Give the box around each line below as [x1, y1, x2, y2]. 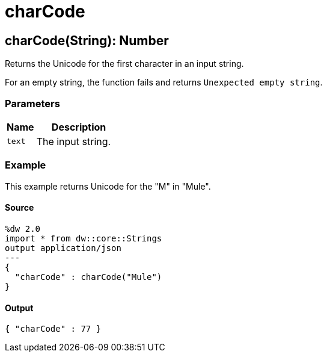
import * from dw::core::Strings [5, 233, 162, 243]
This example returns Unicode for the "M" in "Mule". [5, 181, 211, 191]
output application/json [5, 243, 121, 253]
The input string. [36, 135, 111, 147]
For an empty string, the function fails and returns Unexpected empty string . [5, 77, 323, 88]
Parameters [5, 97, 60, 110]
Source [5, 202, 34, 213]
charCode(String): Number [5, 33, 169, 48]
